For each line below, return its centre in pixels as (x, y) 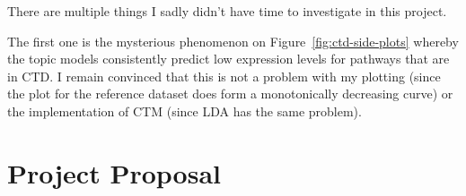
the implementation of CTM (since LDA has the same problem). (185, 111)
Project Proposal (114, 172)
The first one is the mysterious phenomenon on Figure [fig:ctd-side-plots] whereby (233, 41)
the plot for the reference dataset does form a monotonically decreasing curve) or (230, 94)
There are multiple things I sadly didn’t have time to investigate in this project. (227, 11)
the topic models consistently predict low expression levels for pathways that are (229, 59)
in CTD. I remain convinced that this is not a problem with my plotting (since (224, 76)
